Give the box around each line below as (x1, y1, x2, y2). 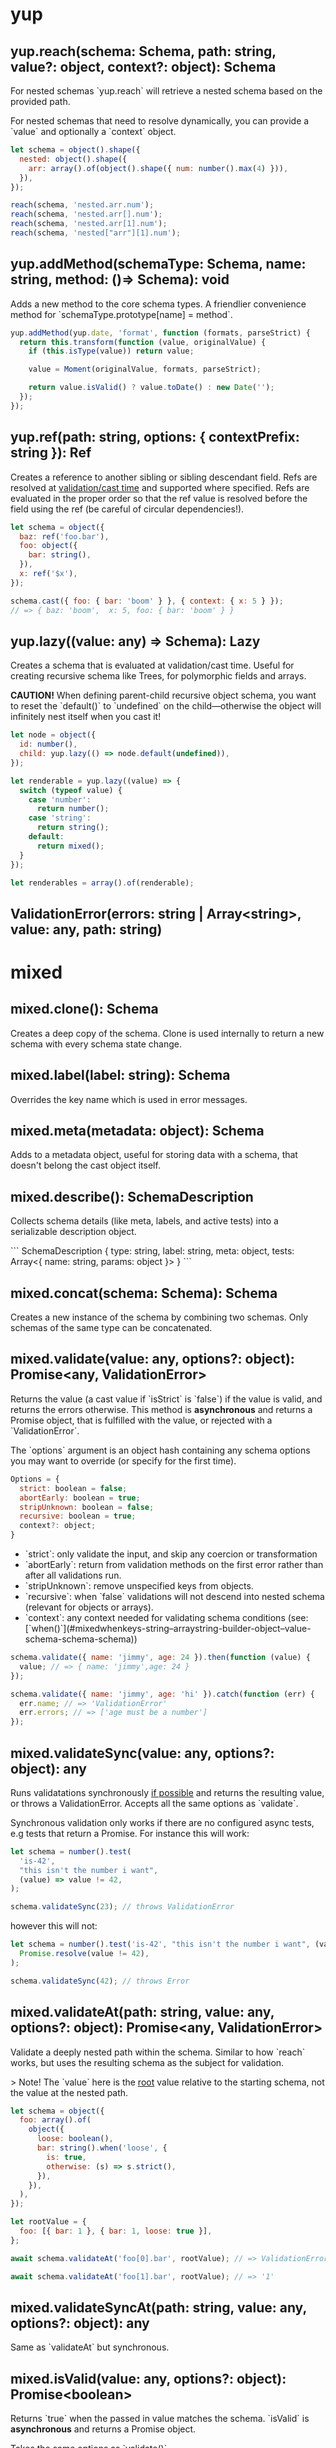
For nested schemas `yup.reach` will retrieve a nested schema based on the (10, 85, 323, 97)
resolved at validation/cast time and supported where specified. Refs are (10, 481, 310, 493)
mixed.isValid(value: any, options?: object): (10, 2370, 287, 2387)
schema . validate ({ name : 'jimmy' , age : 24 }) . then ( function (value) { (10, 1653, 311, 1663)
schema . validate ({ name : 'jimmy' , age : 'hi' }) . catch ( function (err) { (10, 1689, 315, 1699)
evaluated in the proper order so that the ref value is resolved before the (10, 492, 308, 504)
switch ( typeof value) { (19, 785, 123, 795)
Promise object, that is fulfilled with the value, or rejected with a (10, 1414, 273, 1426)
